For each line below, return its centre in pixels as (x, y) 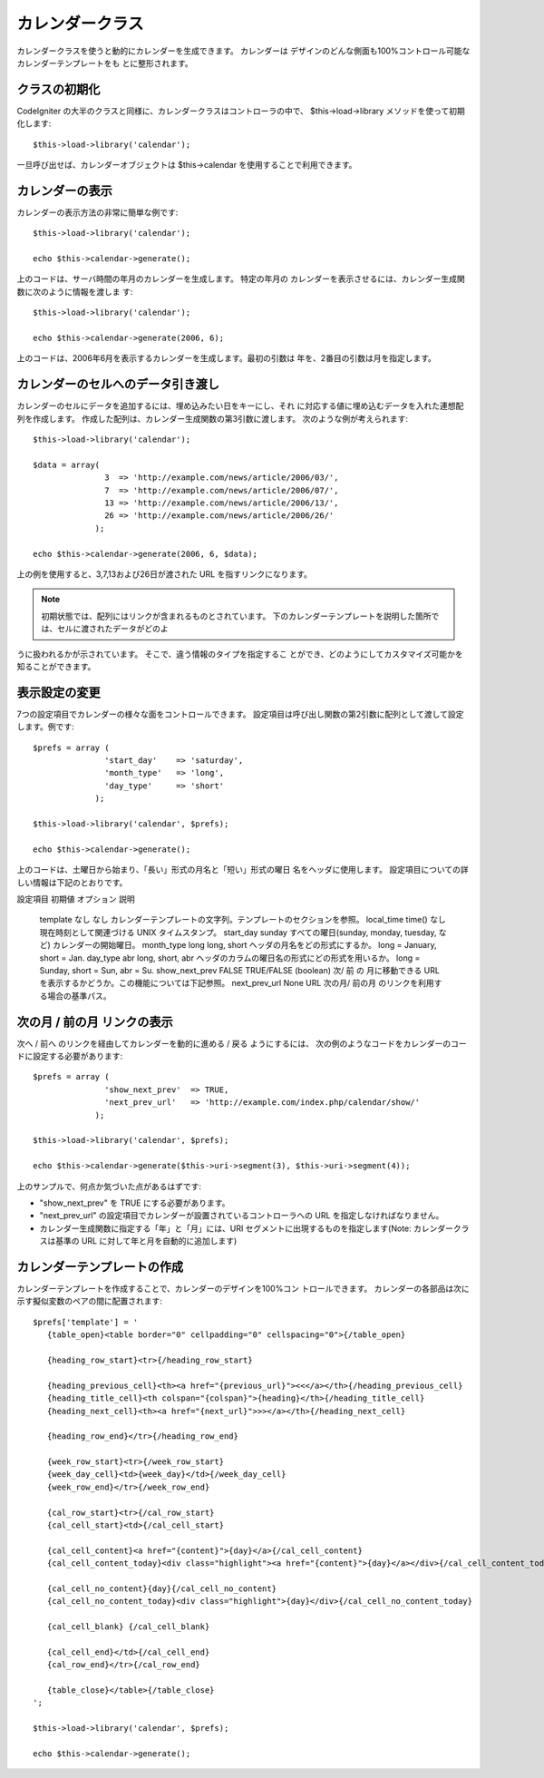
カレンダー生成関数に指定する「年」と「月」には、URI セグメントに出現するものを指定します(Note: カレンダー (246, 1228)
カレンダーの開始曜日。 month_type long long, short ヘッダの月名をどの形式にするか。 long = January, (245, 945)
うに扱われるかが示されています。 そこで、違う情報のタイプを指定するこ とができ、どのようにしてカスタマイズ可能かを (240, 654)
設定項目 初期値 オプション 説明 (76, 899)
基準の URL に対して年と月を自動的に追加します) (146, 1241)
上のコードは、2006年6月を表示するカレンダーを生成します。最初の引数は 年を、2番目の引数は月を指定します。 (227, 358)
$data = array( (67, 464)
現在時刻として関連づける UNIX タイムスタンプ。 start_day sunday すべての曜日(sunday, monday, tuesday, (238, 932)
